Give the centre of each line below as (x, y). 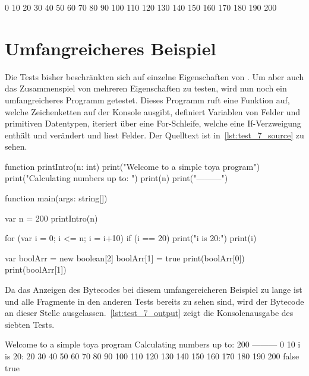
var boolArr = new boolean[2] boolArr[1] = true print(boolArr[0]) (125, 257)
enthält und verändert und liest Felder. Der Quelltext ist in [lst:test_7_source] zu (154, 135)
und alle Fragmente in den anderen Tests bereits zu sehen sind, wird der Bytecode (154, 301)
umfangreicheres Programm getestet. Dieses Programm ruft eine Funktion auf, (147, 99)
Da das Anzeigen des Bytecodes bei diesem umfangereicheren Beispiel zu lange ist (154, 290)
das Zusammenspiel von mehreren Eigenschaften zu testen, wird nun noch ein (146, 88)
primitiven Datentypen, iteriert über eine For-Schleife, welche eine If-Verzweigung (153, 123)
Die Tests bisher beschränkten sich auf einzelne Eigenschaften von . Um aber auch (154, 76)
